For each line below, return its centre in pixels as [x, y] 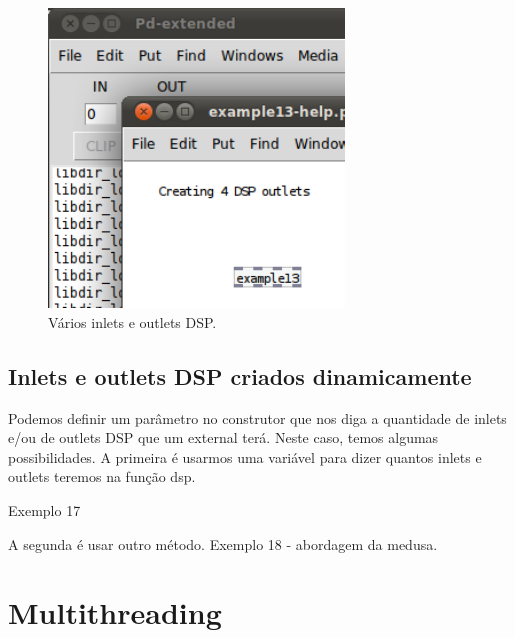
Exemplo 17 [44, 510]
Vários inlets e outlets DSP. [132, 321]
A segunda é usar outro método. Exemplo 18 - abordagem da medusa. [223, 543]
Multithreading [115, 612]
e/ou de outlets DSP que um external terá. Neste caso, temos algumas [223, 437]
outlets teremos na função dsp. [102, 476]
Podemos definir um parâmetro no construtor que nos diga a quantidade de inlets [257, 417]
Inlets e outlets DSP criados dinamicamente [240, 375]
